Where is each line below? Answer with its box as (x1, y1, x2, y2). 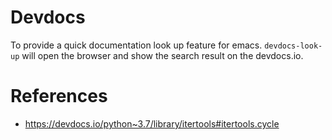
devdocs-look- (264, 41, 323, 51)
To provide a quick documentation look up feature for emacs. (10, 39, 263, 51)
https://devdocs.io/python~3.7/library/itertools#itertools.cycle (24, 117, 280, 130)
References (10, 85, 108, 108)
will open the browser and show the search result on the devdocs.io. (21, 49, 304, 61)
